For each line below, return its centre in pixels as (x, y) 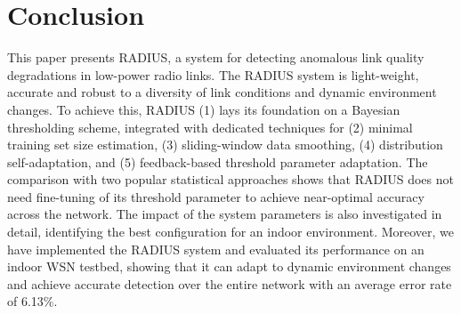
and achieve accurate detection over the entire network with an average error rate (230, 283)
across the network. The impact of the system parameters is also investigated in (225, 214)
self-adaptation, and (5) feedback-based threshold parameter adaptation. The (218, 161)
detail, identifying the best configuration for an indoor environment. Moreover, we (231, 232)
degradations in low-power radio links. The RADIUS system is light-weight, (213, 74)
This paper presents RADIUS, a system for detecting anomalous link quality (216, 57)
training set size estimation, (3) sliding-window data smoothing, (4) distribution (225, 145)
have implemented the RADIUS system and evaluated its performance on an (216, 249)
